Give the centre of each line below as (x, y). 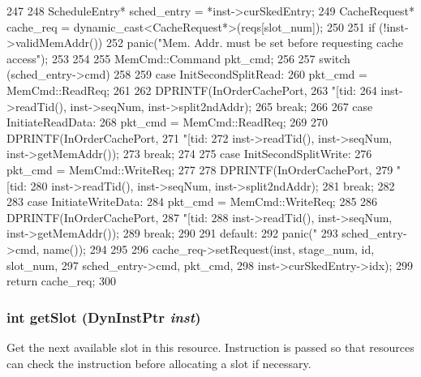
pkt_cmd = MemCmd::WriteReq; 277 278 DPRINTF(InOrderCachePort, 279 (200, 169)
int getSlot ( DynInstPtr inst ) (104, 317)
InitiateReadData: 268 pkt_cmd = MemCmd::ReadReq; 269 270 (167, 122)
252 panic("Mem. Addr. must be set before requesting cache (255, 43)
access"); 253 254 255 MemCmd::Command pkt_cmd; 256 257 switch (178, 58)
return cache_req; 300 (62, 281)
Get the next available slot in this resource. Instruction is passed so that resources (210, 347)
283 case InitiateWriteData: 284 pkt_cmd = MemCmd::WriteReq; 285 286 (192, 201)
